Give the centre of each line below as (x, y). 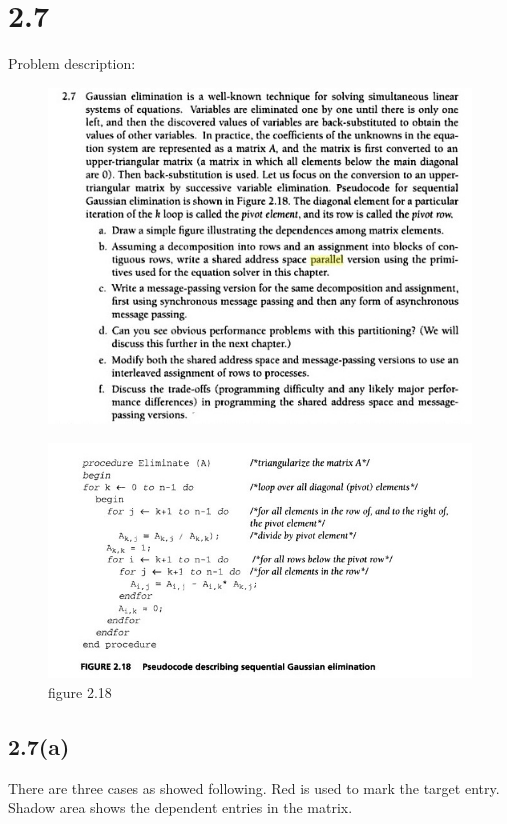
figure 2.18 (80, 692)
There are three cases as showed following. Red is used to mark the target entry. (254, 787)
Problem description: (72, 63)
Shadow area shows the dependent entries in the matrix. (180, 807)
